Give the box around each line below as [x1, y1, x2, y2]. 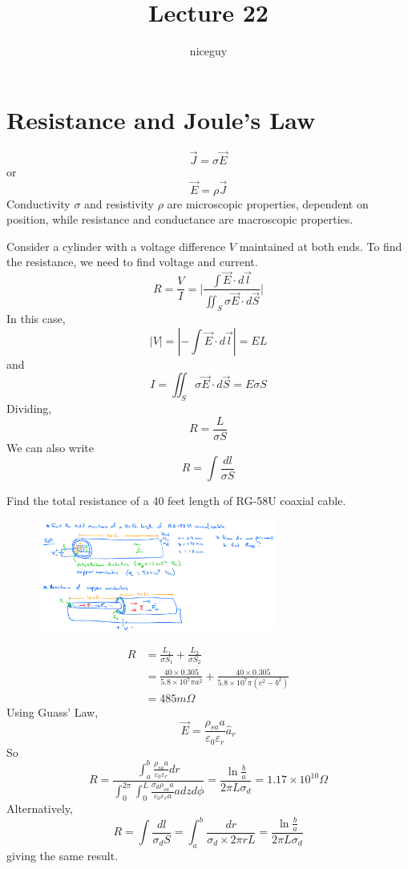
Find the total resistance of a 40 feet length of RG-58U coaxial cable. [6, 492, 346, 509]
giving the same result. [6, 847, 119, 863]
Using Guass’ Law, [6, 703, 99, 720]
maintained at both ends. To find [239, 237, 402, 254]
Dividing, [6, 400, 52, 417]
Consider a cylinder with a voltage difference [6, 237, 226, 254]
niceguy [189, 42, 228, 59]
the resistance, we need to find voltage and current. [6, 253, 258, 270]
